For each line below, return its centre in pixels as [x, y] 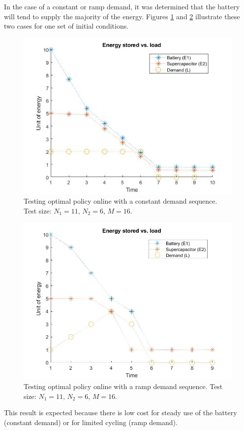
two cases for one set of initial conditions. [66, 26]
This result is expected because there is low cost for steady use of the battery [121, 413]
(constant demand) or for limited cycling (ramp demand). [91, 422]
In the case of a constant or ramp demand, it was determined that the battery [122, 6]
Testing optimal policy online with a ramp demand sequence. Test [123, 386]
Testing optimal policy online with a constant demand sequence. [121, 201]
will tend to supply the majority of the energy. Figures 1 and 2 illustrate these [122, 16]
